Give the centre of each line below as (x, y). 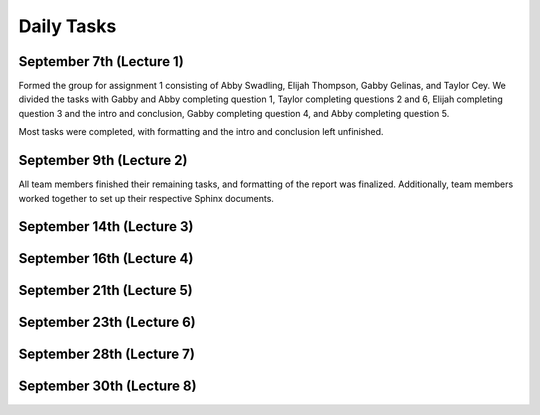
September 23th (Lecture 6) (107, 322)
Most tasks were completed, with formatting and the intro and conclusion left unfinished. (201, 132)
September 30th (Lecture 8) (107, 386)
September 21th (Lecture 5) (106, 290)
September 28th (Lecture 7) (106, 354)
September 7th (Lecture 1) (101, 61)
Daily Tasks (67, 26)
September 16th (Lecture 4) (106, 258)
